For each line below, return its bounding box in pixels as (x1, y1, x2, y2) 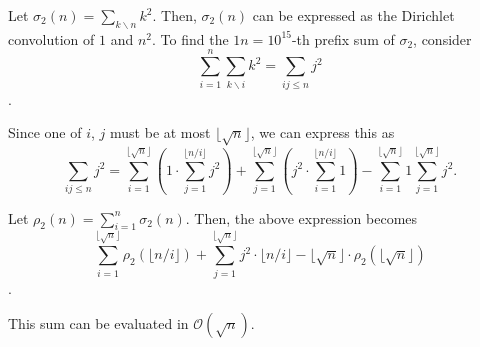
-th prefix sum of (291, 28, 395, 49)
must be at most (110, 122, 211, 143)
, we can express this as (250, 122, 395, 143)
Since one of (8, 122, 82, 143)
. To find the (152, 28, 229, 49)
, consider (413, 28, 472, 49)
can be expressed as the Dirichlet (252, 5, 455, 25)
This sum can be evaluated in (8, 313, 189, 334)
